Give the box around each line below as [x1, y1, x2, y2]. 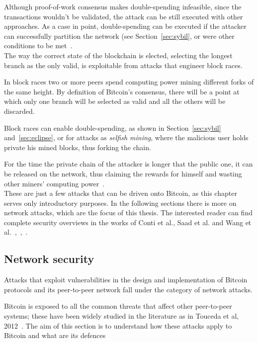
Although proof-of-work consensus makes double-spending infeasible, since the [4, 1, 242, 11]
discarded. [4, 105, 35, 116]
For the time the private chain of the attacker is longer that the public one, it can [4, 159, 253, 169]
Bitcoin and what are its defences [4, 330, 106, 341]
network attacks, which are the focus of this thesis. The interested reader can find [4, 207, 253, 218]
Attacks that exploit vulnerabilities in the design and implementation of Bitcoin [4, 274, 248, 285]
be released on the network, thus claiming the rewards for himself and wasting [4, 168, 242, 178]
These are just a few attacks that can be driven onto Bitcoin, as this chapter [4, 188, 237, 198]
